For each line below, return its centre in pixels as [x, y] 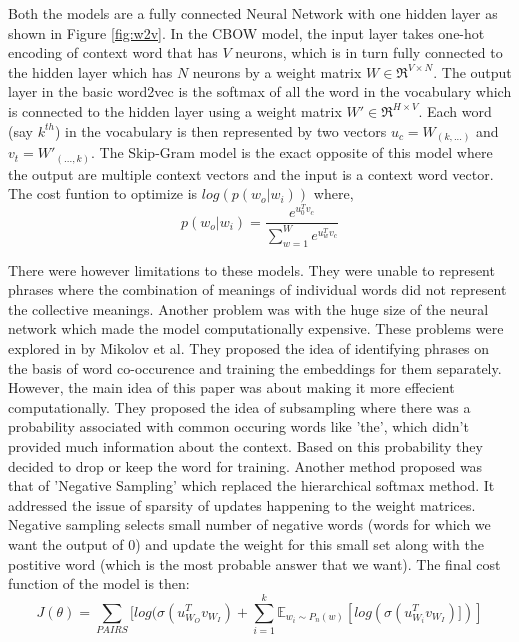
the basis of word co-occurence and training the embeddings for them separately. [255, 367]
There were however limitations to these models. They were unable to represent [251, 269]
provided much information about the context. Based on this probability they [245, 445]
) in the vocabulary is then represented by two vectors [220, 130]
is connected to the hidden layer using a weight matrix [175, 110]
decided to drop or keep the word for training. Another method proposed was [245, 465]
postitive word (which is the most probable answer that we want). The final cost [254, 563]
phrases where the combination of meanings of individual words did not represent [257, 289]
